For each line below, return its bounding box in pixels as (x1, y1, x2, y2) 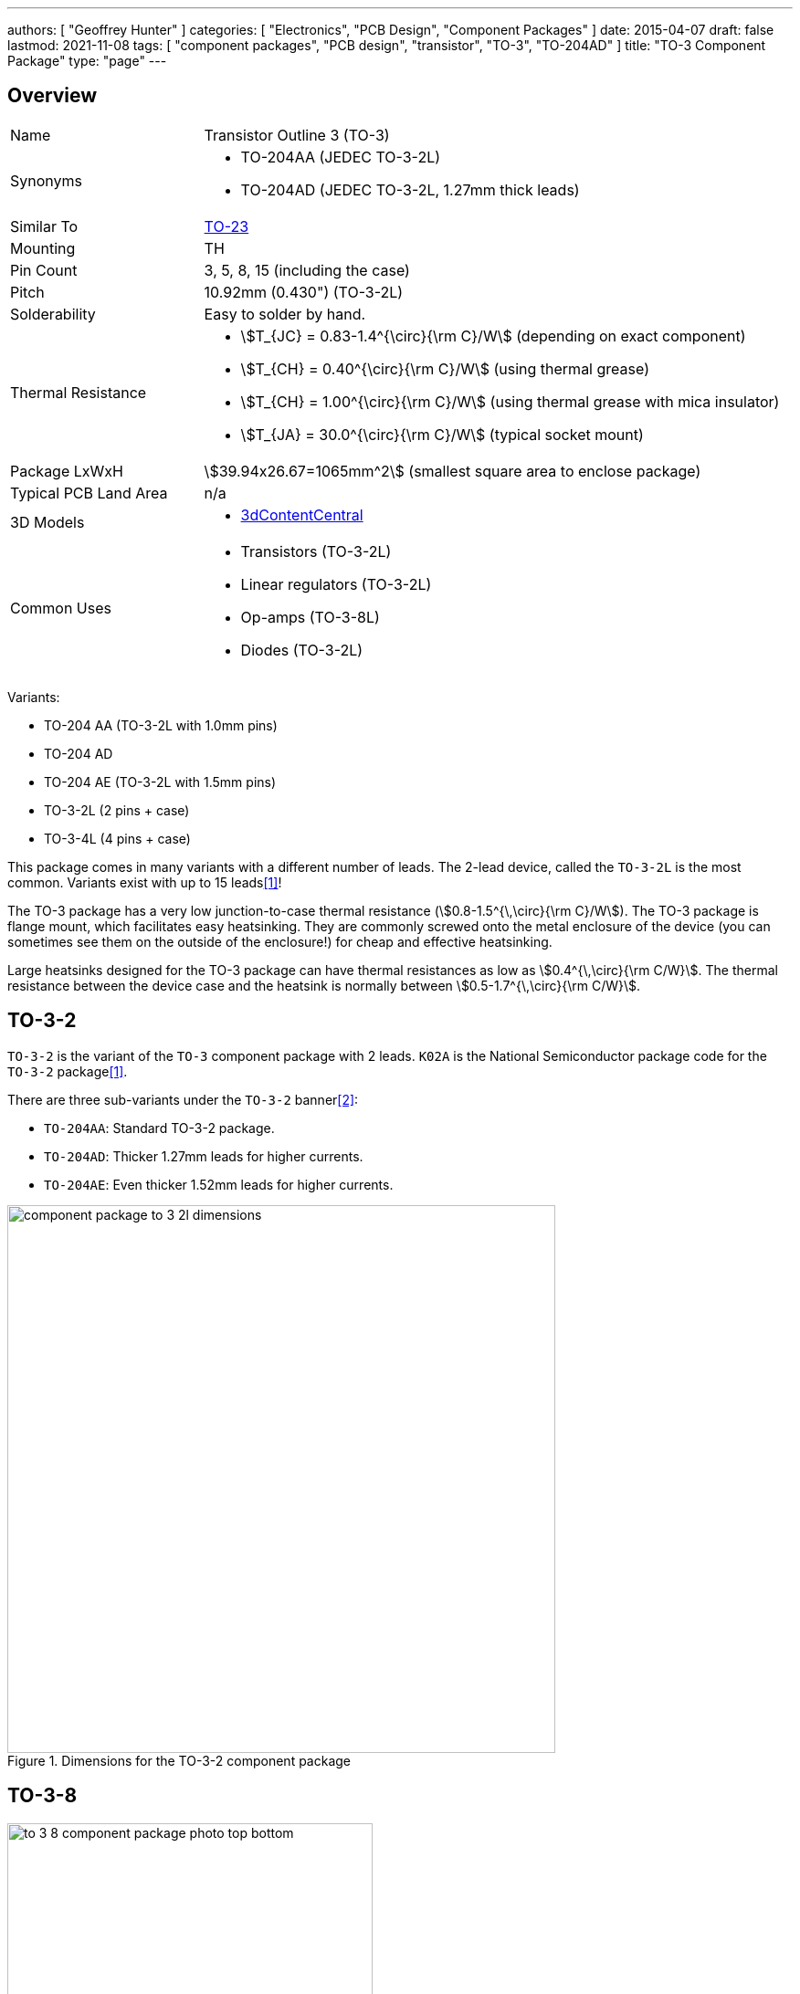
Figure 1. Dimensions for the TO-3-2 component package (7, 1752, 352, 1768)
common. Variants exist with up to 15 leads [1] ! (7, 874, 282, 890)
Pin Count (10, 260, 78, 279)
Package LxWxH (10, 461, 123, 480)
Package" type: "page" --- (7, 53, 167, 68)
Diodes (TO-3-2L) (240, 640, 363, 659)
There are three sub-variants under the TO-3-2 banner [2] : (7, 1091, 359, 1107)
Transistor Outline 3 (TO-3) (204, 125, 390, 144)
